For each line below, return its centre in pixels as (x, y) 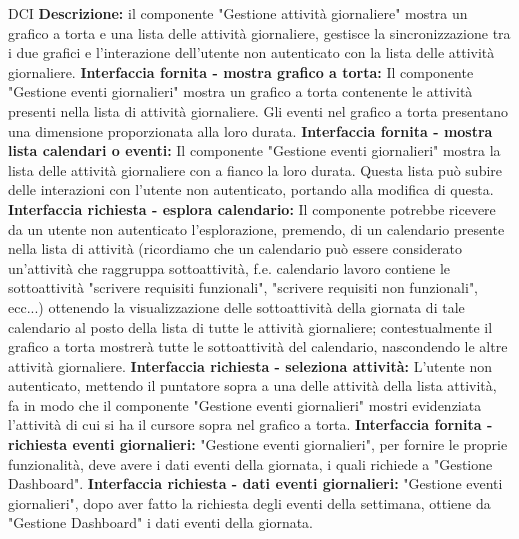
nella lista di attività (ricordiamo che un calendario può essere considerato (235, 248)
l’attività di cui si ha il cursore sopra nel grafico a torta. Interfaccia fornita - (250, 424)
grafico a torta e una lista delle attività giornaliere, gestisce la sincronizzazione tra (259, 32)
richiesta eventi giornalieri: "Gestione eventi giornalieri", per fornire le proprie (258, 444)
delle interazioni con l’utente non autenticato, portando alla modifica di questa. (251, 189)
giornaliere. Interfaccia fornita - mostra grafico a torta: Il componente (241, 71)
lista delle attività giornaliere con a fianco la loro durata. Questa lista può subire (255, 169)
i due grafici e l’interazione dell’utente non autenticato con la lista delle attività (251, 52)
